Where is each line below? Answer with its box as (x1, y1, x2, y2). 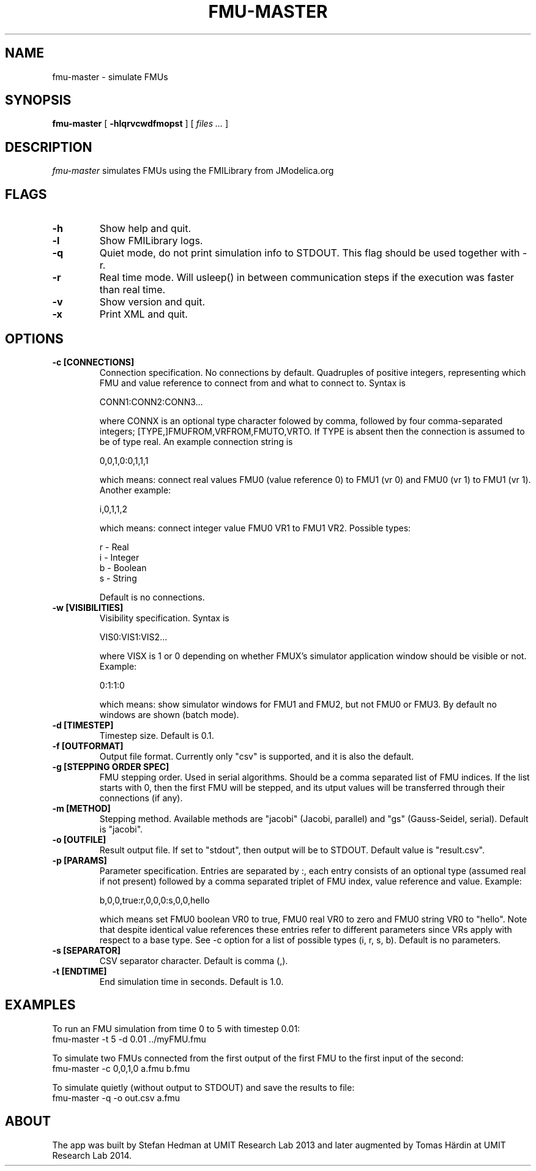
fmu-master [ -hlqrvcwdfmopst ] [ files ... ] (52, 118, 229, 129)
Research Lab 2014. (52, 1150, 132, 1161)
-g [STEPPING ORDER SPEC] (52, 761, 169, 772)
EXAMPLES (5, 997, 76, 1013)
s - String (99, 572, 137, 583)
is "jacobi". (99, 823, 143, 834)
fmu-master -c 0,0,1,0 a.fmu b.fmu (52, 1063, 190, 1074)
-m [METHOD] (52, 802, 111, 814)
